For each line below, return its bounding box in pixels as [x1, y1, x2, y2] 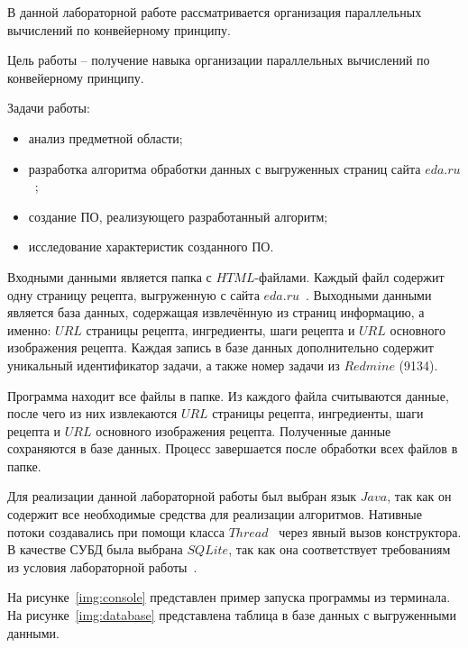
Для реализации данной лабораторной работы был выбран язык [7, 487, 357, 506]
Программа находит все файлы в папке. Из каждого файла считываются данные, [7, 386, 449, 405]
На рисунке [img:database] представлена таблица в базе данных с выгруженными [7, 606, 456, 625]
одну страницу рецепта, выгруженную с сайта [7, 285, 260, 304]
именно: [7, 320, 51, 339]
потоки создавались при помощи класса [7, 522, 225, 541]
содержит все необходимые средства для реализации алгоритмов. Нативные [7, 505, 422, 524]
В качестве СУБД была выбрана [7, 540, 183, 559]
